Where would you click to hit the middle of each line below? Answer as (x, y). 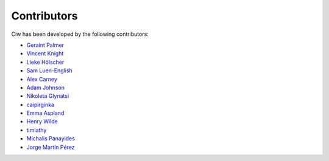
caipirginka (41, 104)
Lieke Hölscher (45, 62)
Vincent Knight (45, 53)
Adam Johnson (46, 87)
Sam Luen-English (49, 70)
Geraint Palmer (45, 45)
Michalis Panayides (51, 139)
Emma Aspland (45, 113)
